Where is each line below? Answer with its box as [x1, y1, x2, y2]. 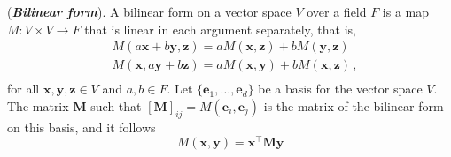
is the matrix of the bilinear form [263, 96, 444, 115]
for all [7, 79, 40, 98]
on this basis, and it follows [7, 117, 156, 136]
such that [90, 96, 142, 115]
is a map [382, 3, 430, 20]
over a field [307, 3, 367, 20]
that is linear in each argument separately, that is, [84, 19, 356, 38]
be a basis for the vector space [258, 79, 423, 98]
